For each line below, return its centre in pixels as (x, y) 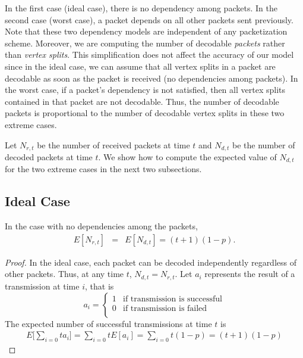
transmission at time (42, 286)
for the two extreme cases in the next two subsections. (103, 169)
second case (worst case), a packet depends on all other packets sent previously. (149, 19)
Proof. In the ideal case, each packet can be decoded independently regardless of (151, 262)
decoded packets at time (49, 156)
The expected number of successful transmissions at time (108, 323)
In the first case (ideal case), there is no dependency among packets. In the (141, 8)
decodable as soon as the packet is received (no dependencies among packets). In (151, 78)
